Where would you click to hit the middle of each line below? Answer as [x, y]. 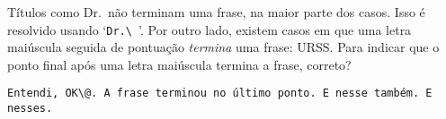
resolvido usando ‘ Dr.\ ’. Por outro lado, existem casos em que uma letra [210, 29]
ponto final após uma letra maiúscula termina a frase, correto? [179, 64]
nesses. [30, 109]
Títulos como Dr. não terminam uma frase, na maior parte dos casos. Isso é [216, 12]
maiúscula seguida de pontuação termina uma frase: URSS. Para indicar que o [223, 47]
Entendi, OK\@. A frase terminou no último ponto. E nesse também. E [220, 93]
